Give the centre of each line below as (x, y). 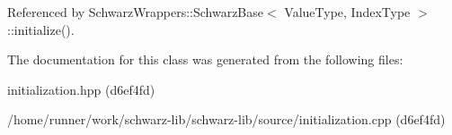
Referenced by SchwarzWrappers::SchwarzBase (135, 12)
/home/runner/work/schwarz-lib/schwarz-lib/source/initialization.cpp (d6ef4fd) (226, 119)
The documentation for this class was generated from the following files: (205, 59)
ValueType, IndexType (347, 12)
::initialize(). (41, 29)
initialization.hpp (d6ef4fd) (81, 89)
